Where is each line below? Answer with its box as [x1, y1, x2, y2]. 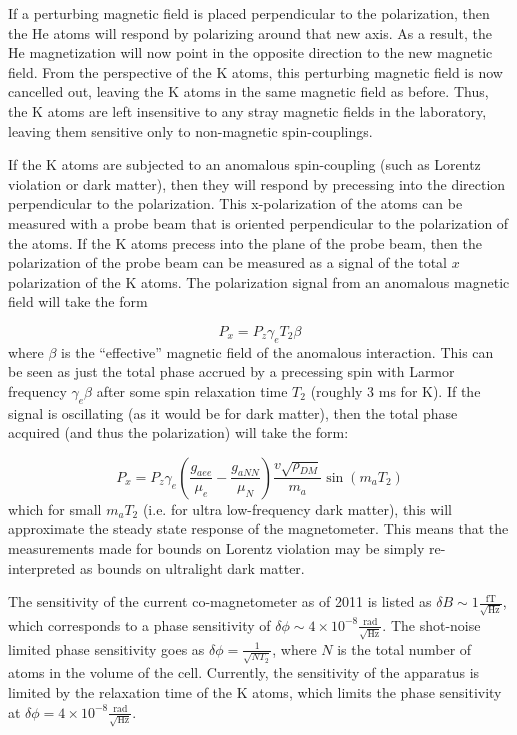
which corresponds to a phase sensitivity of [8, 614, 271, 635]
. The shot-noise [382, 614, 481, 635]
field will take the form [8, 291, 148, 312]
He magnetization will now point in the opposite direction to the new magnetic [8, 42, 493, 63]
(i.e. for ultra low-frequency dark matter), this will [142, 498, 453, 519]
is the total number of [337, 638, 472, 659]
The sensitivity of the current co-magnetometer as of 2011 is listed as [8, 591, 432, 612]
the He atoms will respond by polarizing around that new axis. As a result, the [8, 22, 492, 43]
